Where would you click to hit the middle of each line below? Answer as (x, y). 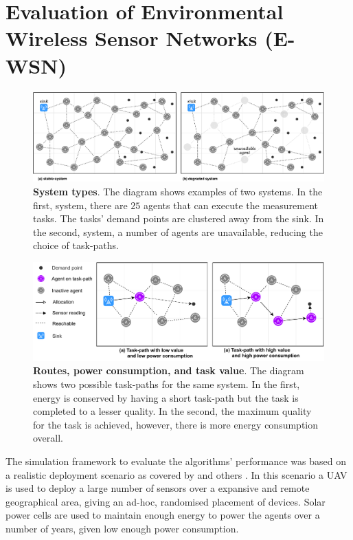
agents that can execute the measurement (231, 205)
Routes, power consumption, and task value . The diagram (169, 370)
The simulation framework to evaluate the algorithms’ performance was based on (176, 461)
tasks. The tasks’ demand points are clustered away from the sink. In (179, 218)
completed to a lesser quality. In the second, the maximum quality (172, 411)
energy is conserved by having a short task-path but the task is (166, 397)
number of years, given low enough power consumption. (122, 528)
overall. (48, 438)
